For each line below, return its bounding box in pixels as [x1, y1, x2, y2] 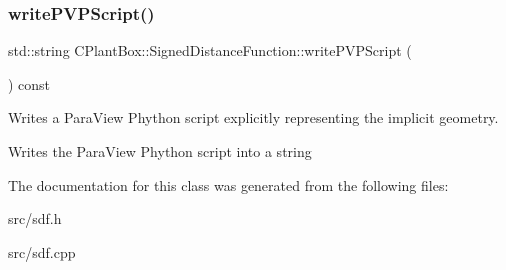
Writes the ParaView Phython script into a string [8, 141, 312, 161]
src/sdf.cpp [8, 241, 76, 262]
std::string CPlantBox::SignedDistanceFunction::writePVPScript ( [8, 40, 412, 61]
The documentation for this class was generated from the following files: [8, 174, 449, 195]
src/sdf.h [8, 208, 62, 229]
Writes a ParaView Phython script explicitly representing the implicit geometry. [8, 107, 499, 128]
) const [8, 73, 51, 94]
